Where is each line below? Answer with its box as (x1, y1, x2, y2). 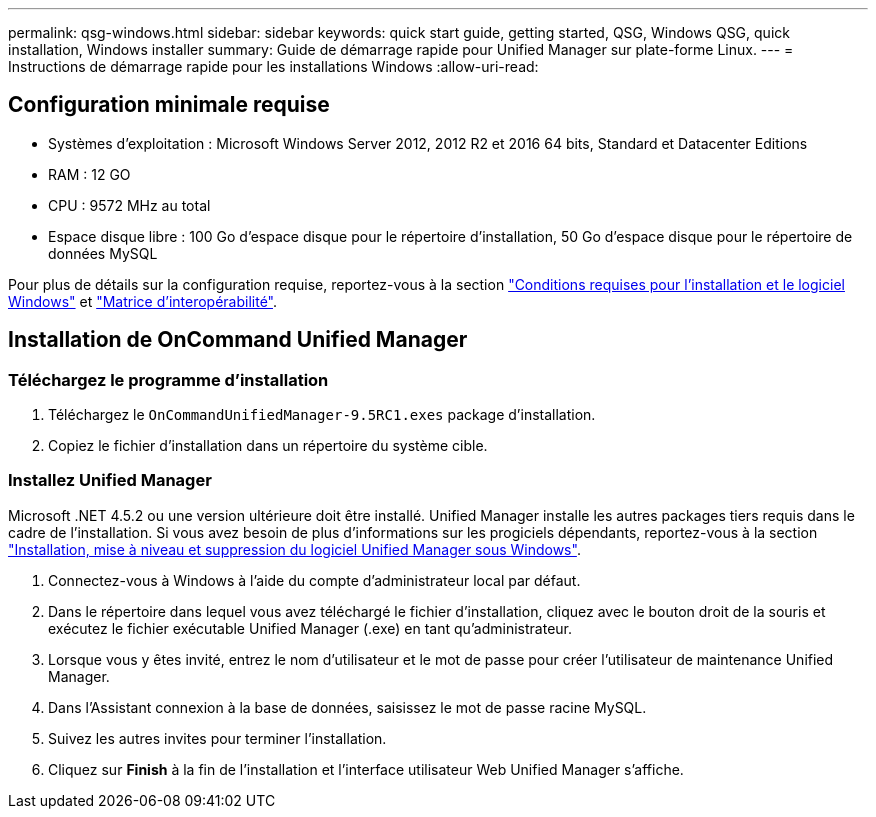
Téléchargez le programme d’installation (8, 369, 329, 390)
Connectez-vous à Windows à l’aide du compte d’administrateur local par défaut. (48, 571, 581, 589)
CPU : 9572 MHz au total (48, 196, 211, 214)
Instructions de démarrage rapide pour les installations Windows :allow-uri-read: (8, 58, 539, 75)
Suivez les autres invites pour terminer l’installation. (48, 729, 387, 747)
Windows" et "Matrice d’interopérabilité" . (8, 292, 278, 310)
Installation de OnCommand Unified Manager (8, 327, 468, 353)
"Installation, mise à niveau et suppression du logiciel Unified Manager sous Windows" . (8, 540, 581, 558)
